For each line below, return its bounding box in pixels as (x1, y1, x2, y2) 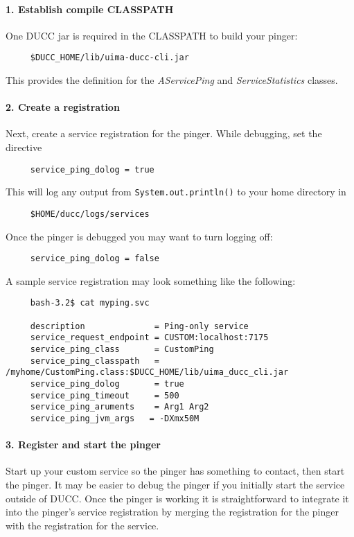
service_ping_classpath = (30, 355, 159, 366)
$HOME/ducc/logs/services (30, 209, 150, 219)
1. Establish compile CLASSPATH (6, 1, 174, 16)
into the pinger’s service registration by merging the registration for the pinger (6, 504, 339, 519)
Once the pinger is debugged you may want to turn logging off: (6, 229, 273, 243)
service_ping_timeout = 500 (30, 390, 179, 400)
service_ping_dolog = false (30, 254, 159, 264)
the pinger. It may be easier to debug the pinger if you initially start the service (6, 477, 345, 492)
